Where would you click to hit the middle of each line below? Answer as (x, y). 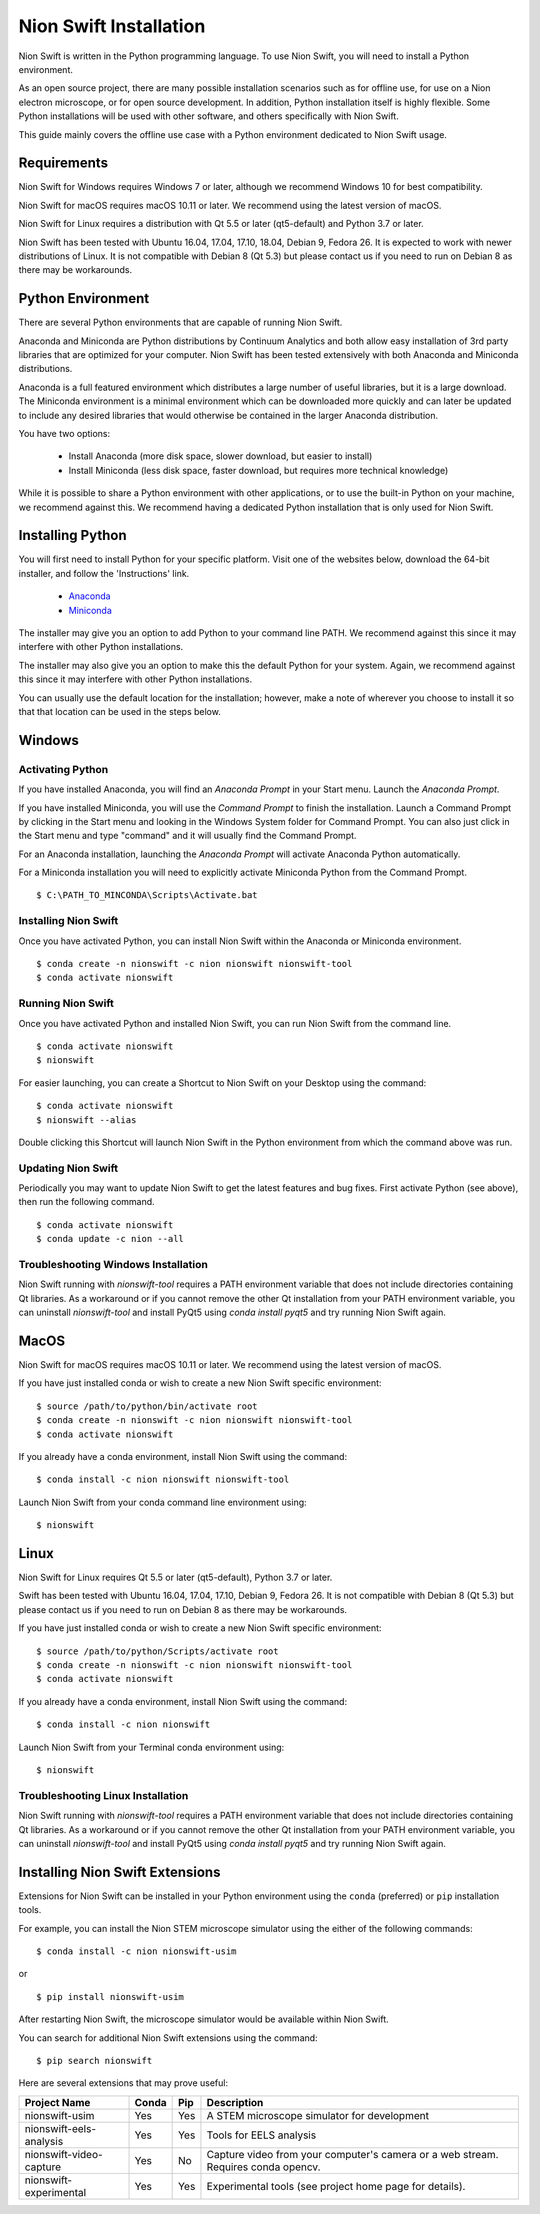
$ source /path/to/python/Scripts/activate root (157, 1651)
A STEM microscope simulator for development (318, 2115)
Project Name (57, 2102)
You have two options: (64, 433)
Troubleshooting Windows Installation (113, 1264)
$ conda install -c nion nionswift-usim (136, 1951)
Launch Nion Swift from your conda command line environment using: (162, 1502)
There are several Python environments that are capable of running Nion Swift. (180, 322)
